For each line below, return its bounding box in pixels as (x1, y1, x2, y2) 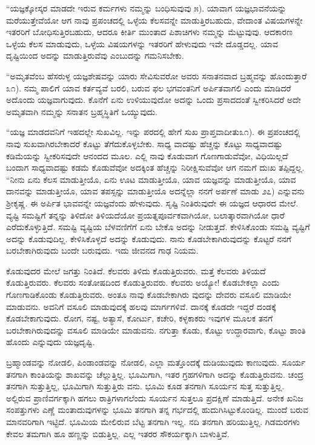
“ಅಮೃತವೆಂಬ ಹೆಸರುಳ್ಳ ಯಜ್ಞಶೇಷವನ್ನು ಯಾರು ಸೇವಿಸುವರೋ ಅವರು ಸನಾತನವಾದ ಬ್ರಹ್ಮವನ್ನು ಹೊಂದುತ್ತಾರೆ (6, 69, 307, 82)
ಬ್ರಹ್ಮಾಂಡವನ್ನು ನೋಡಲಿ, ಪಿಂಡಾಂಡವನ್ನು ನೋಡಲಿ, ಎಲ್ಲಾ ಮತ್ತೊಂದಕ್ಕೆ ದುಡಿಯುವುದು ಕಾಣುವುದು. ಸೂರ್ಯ (6, 356, 306, 369)
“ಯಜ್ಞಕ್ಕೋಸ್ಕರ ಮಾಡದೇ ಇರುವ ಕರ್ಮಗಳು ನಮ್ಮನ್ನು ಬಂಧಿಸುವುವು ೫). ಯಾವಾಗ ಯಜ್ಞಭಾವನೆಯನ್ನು (6, 2, 287, 14)
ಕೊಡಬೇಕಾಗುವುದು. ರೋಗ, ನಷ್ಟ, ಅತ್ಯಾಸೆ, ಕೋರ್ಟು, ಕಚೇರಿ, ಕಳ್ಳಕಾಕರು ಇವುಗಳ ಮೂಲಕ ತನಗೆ (6, 312, 273, 325)
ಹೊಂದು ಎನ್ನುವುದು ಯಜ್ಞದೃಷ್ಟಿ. (6, 335, 95, 348)
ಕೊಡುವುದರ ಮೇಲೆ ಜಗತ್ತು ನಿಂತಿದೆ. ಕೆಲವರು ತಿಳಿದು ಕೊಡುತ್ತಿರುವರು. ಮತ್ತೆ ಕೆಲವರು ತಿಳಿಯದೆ (6, 264, 266, 277)
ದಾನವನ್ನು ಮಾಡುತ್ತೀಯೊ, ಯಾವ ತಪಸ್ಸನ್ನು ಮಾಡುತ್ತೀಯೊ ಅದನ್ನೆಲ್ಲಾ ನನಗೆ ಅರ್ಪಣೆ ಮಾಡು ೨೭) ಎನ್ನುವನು (6, 185, 305, 197)
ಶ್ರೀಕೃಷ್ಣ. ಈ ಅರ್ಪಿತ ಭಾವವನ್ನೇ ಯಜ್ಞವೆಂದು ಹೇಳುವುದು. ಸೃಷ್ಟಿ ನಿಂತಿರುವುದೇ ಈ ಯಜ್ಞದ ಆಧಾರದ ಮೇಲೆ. (6, 196, 299, 209)
